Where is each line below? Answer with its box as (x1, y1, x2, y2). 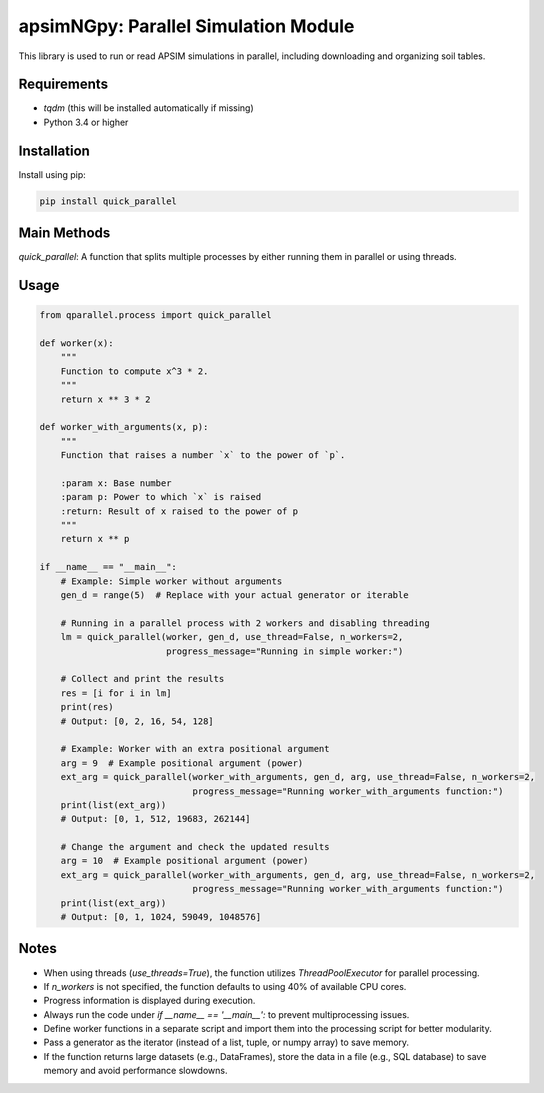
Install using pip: (18, 168, 87, 180)
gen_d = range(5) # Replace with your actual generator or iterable (60, 590, 409, 601)
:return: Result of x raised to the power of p (60, 505, 299, 517)
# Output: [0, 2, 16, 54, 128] (60, 715, 214, 727)
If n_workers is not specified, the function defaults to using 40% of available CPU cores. (43, 980, 407, 992)
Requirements (18, 76, 109, 93)
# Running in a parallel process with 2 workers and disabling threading (60, 617, 430, 629)
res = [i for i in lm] (60, 687, 172, 699)
